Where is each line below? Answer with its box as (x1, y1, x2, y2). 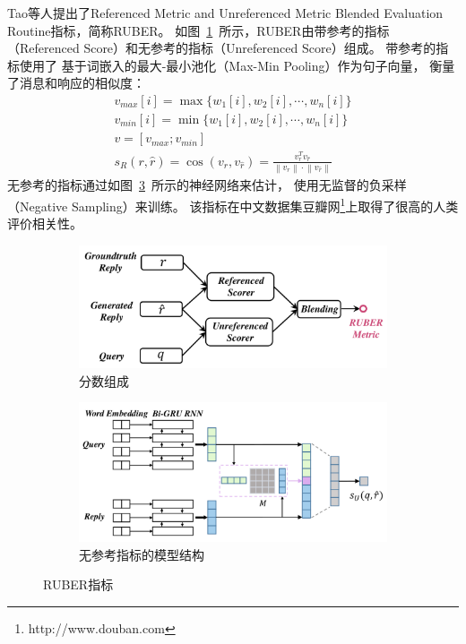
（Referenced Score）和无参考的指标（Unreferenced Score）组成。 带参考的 (7, 39, 436, 57)
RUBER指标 (43, 575, 114, 594)
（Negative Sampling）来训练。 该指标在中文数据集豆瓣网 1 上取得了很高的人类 (7, 194, 459, 215)
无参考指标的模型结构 (79, 545, 204, 563)
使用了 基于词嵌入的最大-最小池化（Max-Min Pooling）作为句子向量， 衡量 (19, 56, 455, 74)
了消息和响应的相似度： (7, 73, 145, 92)
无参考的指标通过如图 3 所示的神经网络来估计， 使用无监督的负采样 (7, 176, 407, 194)
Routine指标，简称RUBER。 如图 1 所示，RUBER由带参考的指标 (7, 21, 390, 39)
